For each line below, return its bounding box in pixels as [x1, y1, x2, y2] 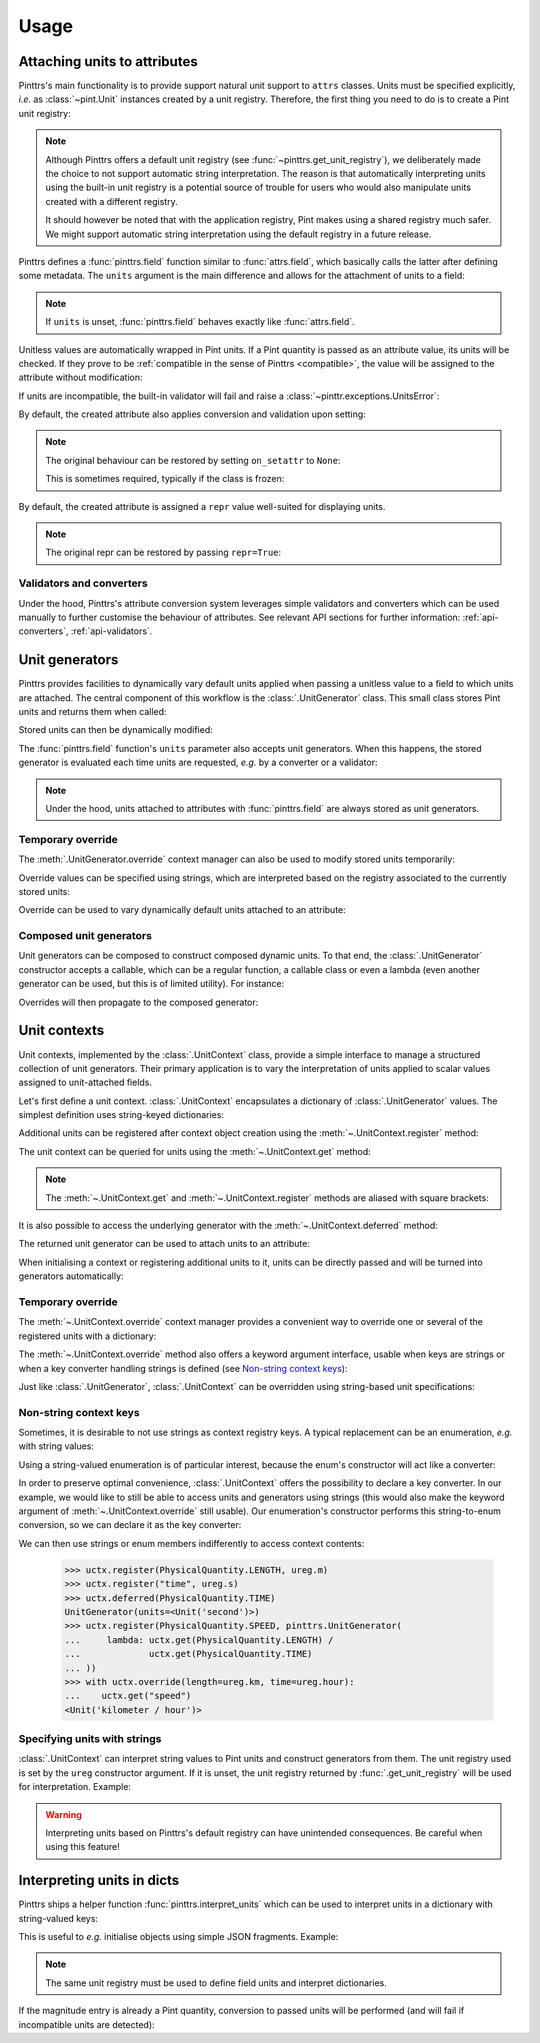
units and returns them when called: [18, 706, 167, 718]
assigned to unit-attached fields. [18, 1076, 153, 1089]
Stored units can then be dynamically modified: [18, 724, 214, 736]
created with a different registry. [45, 195, 179, 207]
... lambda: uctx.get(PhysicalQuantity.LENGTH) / [64, 1634, 334, 1645]
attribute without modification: [18, 371, 143, 384]
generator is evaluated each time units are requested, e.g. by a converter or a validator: [18, 756, 378, 769]
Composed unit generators [18, 929, 152, 943]
